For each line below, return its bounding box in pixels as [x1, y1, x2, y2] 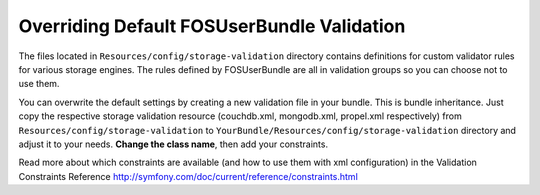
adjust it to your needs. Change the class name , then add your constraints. [18, 138, 329, 150]
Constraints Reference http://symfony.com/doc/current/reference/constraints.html [18, 170, 359, 182]
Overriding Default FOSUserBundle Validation [18, 15, 406, 37]
